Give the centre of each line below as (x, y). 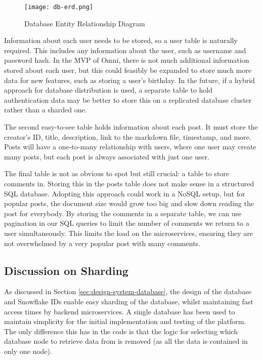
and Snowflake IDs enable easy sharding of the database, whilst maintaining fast (129, 301)
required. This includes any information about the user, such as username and (125, 50)
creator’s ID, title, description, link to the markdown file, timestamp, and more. (128, 136)
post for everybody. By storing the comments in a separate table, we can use (123, 213)
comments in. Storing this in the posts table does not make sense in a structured (129, 183)
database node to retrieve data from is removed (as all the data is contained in (126, 341)
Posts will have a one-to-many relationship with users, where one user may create (130, 147)
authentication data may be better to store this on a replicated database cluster (128, 99)
